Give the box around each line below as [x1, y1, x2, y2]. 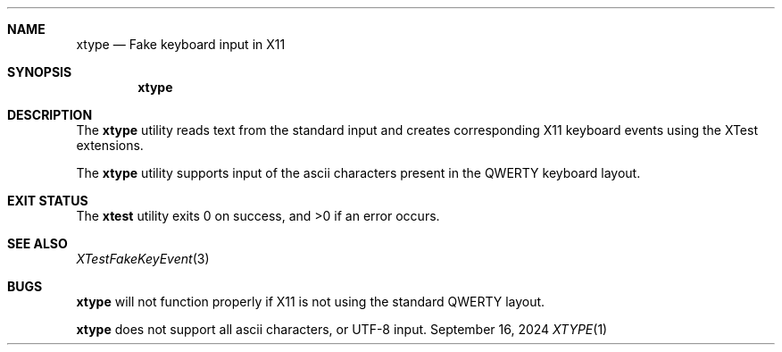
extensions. [76, 138, 144, 153]
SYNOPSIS [7, 64, 72, 80]
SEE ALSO [7, 236, 68, 251]
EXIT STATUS [7, 193, 88, 208]
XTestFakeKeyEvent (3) [76, 251, 210, 266]
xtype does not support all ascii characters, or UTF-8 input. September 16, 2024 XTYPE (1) [76, 322, 608, 337]
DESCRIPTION [7, 107, 93, 122]
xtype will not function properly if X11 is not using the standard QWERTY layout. [76, 294, 545, 309]
